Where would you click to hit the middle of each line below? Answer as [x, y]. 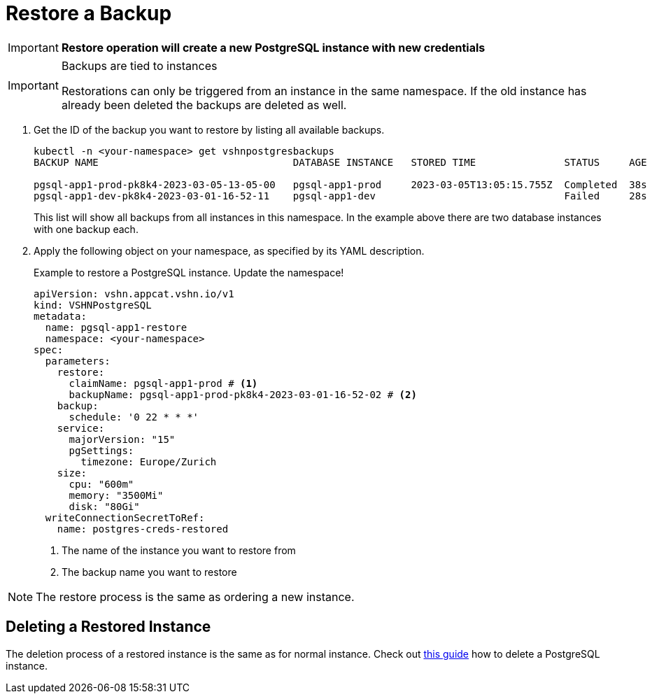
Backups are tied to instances [139, 65]
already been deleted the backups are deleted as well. [204, 105]
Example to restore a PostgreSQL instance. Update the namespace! [189, 272]
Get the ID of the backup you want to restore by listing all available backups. [209, 129]
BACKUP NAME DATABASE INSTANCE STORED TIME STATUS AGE [340, 162]
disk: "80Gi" [104, 506]
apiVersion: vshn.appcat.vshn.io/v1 [134, 294]
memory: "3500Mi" [116, 495]
